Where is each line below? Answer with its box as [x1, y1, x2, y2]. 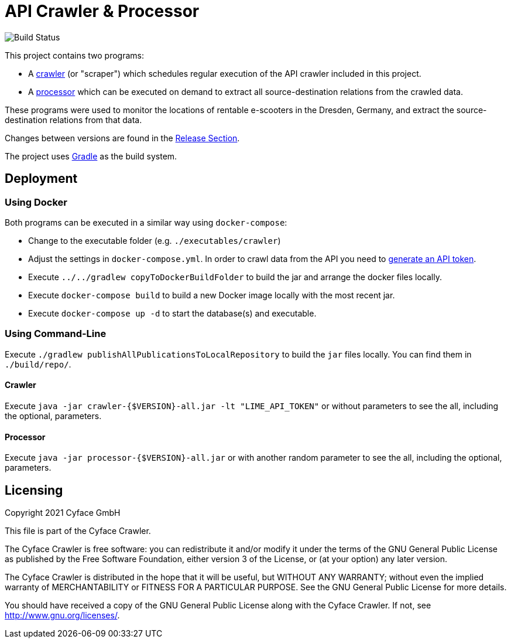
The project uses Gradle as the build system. [5, 151, 177, 161]
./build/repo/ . [5, 359, 71, 369]
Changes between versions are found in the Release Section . [5, 132, 240, 143]
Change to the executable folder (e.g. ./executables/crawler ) [28, 235, 281, 246]
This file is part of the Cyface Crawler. [5, 526, 151, 536]
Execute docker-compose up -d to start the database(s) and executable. [28, 308, 317, 318]
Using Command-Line [5, 328, 107, 340]
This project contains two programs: [5, 50, 144, 60]
